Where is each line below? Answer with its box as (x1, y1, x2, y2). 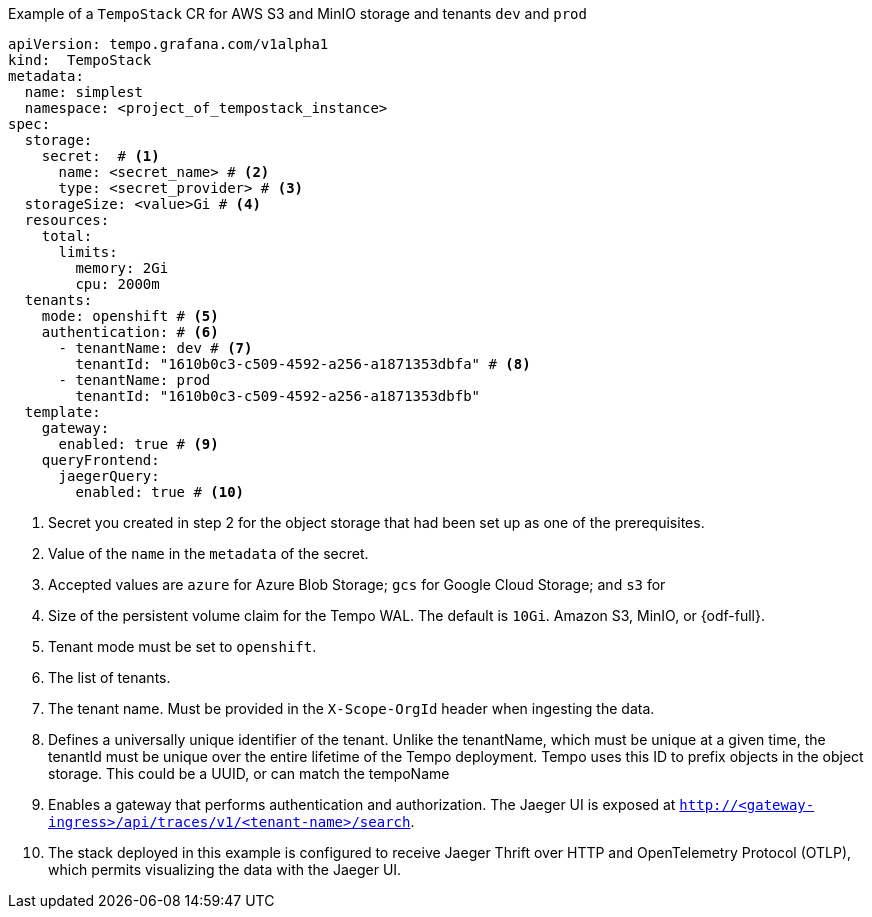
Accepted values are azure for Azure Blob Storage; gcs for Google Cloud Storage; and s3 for (48, 576, 666, 593)
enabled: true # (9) (58, 436, 219, 452)
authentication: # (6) (41, 324, 219, 340)
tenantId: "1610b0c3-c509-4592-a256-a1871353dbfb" (75, 388, 481, 404)
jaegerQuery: (58, 468, 160, 484)
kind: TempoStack (8, 52, 152, 68)
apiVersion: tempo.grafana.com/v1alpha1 (8, 36, 329, 52)
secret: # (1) (41, 148, 160, 164)
